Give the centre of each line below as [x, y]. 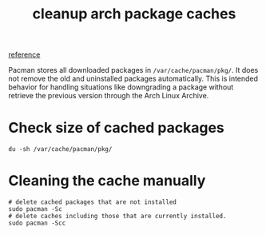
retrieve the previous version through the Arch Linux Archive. [109, 96]
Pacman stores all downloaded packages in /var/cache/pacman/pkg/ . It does [133, 70]
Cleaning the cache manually [107, 181]
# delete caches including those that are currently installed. [117, 217]
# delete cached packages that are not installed [93, 202]
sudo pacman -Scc [37, 223]
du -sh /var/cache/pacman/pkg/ [60, 149]
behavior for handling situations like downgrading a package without [121, 87]
